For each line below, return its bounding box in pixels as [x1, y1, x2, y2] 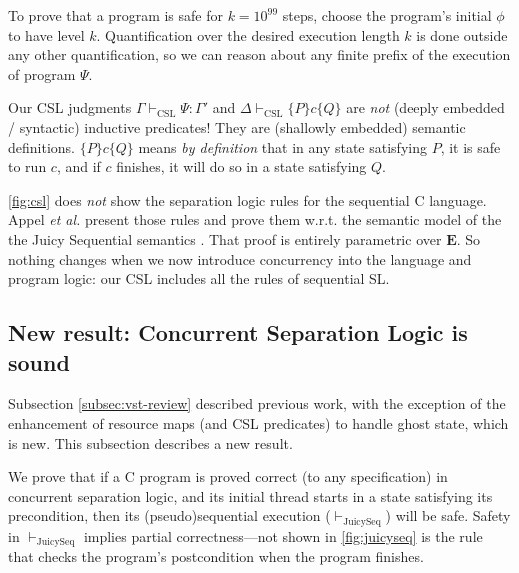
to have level [8, 24, 85, 45]
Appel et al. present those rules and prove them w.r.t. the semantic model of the [8, 209, 502, 230]
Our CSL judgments [8, 97, 132, 118]
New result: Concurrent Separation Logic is [8, 317, 468, 348]
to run [8, 156, 47, 177]
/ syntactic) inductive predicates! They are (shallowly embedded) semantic [8, 116, 466, 137]
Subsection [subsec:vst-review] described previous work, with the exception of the [8, 393, 506, 414]
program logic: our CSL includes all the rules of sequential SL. [8, 268, 390, 289]
